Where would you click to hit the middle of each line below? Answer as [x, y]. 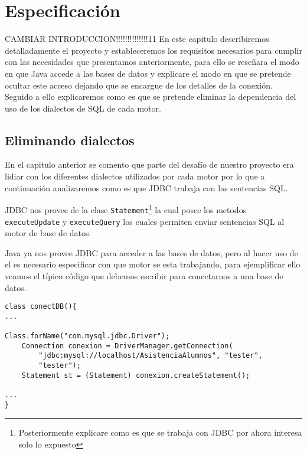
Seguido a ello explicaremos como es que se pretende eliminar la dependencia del [151, 97]
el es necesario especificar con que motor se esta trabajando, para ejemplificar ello [153, 264]
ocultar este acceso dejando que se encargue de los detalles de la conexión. [139, 85]
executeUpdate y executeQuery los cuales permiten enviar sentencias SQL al [145, 221]
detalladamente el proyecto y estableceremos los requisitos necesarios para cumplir [153, 50]
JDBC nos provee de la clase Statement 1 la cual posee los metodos [126, 209]
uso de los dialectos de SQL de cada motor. [83, 108]
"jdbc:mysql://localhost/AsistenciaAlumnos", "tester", [151, 356]
